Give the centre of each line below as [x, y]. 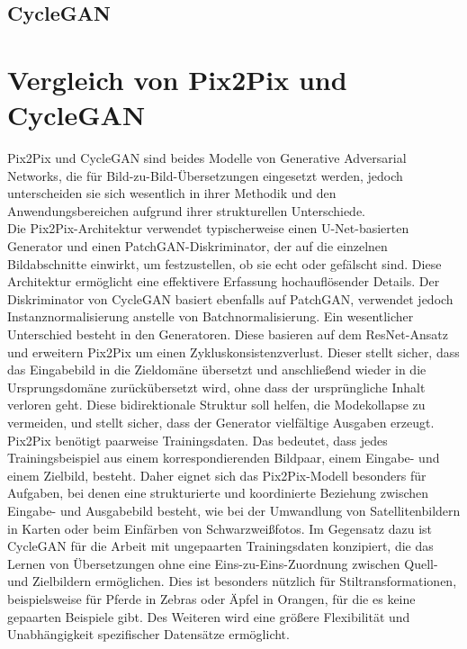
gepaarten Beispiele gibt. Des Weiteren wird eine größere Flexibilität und [209, 616]
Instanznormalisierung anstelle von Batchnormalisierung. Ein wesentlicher [211, 316]
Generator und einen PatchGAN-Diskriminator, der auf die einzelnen [198, 246]
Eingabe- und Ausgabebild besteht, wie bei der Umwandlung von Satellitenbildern [234, 510]
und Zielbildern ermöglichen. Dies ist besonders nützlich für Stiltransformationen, [232, 581]
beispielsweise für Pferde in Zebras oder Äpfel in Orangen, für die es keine [211, 598]
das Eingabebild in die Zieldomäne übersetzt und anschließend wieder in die [217, 370]
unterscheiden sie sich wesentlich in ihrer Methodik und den [172, 193]
